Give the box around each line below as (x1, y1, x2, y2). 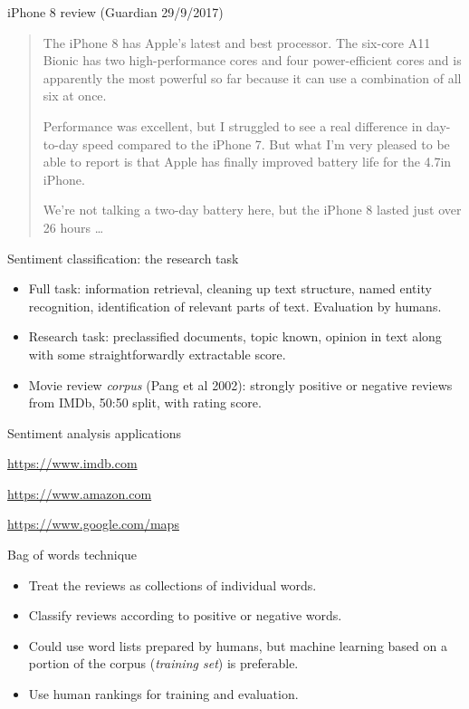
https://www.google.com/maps (7, 514, 179, 533)
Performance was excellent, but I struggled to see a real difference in (43, 116, 423, 135)
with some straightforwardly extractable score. (28, 344, 286, 363)
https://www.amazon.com (7, 484, 152, 503)
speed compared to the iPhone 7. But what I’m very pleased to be (82, 134, 450, 153)
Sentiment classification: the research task (7, 248, 239, 267)
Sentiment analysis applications (7, 423, 181, 442)
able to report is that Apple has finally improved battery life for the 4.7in (43, 152, 452, 171)
